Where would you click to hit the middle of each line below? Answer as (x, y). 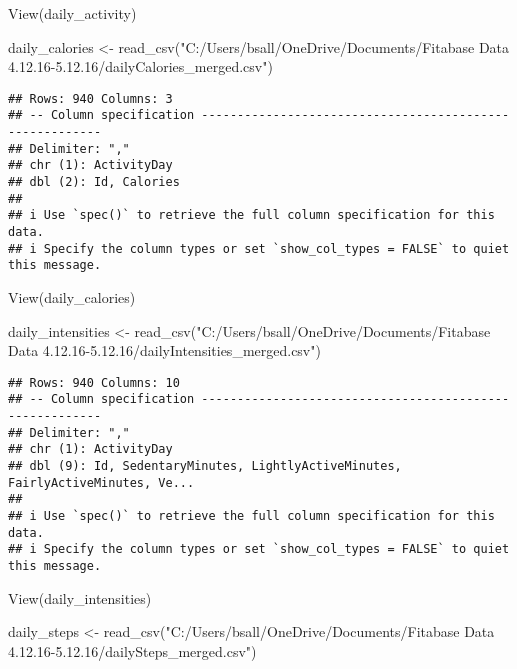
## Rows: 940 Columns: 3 (90, 98)
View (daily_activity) (72, 13)
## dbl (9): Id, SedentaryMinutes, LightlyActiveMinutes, (205, 466)
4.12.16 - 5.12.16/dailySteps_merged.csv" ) (132, 650)
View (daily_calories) (72, 297)
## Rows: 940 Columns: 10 (94, 382)
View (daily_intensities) (80, 597)
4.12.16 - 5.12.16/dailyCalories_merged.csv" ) (140, 66)
